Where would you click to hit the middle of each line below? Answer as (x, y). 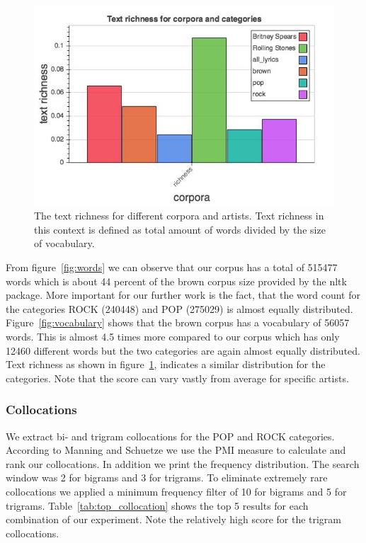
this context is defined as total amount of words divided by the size (180, 229)
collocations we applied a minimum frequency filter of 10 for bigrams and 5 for (176, 491)
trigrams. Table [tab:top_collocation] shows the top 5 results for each (157, 505)
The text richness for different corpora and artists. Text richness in (179, 216)
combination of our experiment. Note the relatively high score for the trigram (174, 519)
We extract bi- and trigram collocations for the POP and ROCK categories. (170, 436)
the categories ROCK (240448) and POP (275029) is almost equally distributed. (179, 308)
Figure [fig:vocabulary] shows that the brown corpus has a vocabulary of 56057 (178, 322)
